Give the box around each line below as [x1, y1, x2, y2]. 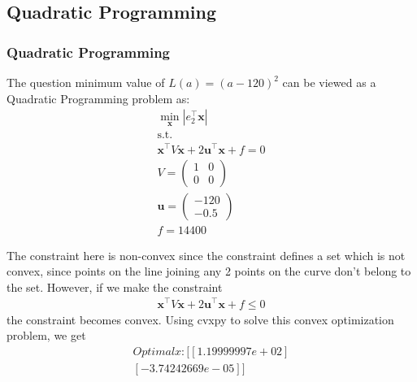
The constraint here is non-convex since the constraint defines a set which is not [7, 246, 406, 263]
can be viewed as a [282, 74, 376, 90]
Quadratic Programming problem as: [7, 89, 190, 106]
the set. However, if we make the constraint [7, 278, 223, 295]
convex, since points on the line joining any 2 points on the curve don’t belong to [7, 263, 411, 280]
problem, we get [7, 327, 86, 344]
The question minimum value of [7, 74, 165, 90]
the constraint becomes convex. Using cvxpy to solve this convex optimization [7, 310, 394, 328]
